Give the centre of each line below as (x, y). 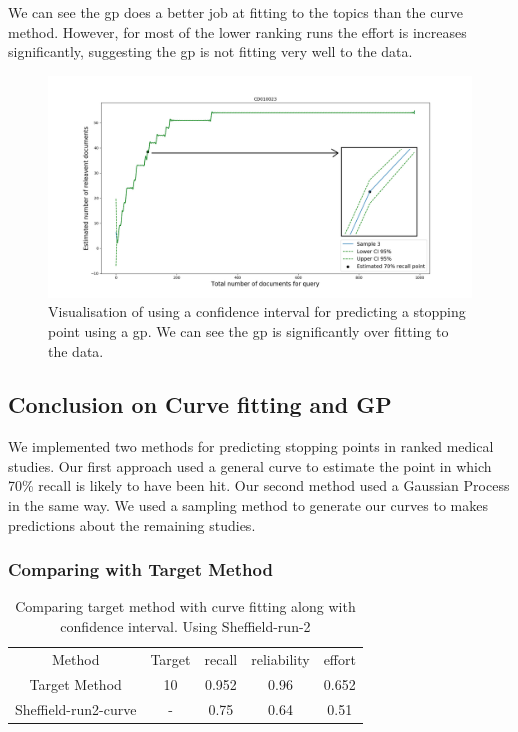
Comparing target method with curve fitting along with (185, 606)
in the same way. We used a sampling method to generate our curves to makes (248, 505)
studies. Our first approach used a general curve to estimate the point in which (250, 465)
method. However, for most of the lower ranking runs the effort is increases (237, 31)
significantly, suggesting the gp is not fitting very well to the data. (210, 51)
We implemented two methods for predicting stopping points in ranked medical (251, 446)
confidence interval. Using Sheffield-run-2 (185, 626)
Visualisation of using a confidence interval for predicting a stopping (257, 311)
